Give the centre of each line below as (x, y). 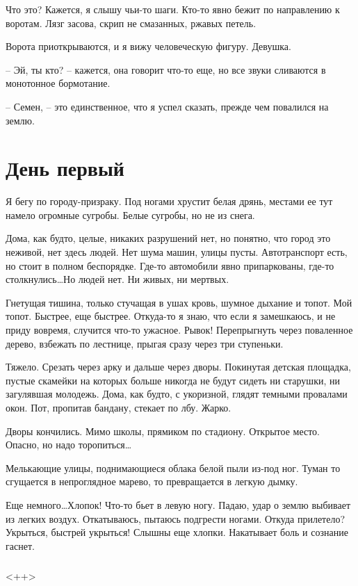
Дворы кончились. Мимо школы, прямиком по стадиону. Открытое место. (163, 431)
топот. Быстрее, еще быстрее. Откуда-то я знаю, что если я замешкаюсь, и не (171, 316)
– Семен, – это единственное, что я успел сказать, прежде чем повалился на (167, 106)
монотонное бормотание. (58, 83)
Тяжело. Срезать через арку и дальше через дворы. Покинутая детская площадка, (178, 367)
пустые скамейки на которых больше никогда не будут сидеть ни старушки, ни (173, 380)
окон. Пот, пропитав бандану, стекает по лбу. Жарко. (119, 407)
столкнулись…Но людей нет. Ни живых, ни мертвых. (117, 279)
